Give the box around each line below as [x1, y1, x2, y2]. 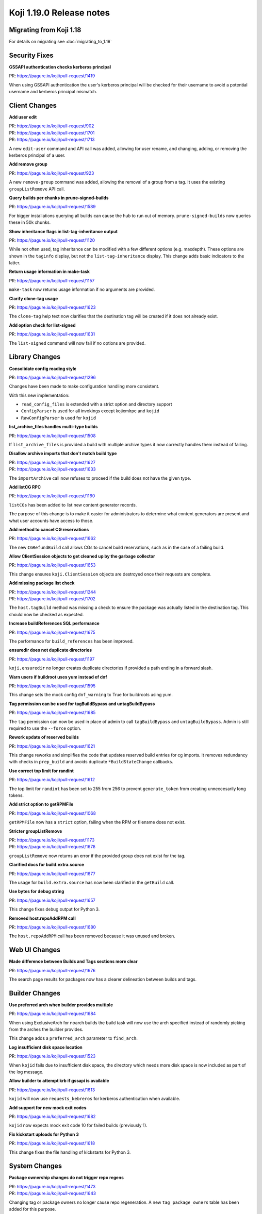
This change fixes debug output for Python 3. [9, 906, 100, 912]
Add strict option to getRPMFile [9, 801, 74, 807]
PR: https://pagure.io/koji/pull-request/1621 [9, 743, 95, 749]
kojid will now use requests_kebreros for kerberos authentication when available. [9, 1096, 180, 1102]
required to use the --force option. [9, 725, 82, 731]
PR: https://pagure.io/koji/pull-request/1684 [9, 1011, 96, 1017]
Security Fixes [9, 51, 53, 59]
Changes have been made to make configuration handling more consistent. [9, 384, 160, 389]
